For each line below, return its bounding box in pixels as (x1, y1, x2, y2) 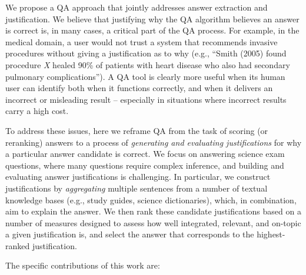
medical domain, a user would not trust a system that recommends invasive (5, 35, 278, 48)
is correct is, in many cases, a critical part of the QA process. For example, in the (5, 24, 300, 36)
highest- (257, 228, 285, 240)
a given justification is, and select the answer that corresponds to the (5, 228, 254, 240)
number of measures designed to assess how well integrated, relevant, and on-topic (5, 216, 301, 229)
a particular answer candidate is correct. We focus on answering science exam (5, 147, 285, 160)
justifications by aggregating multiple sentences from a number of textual (5, 182, 268, 194)
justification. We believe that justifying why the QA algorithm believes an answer (5, 12, 300, 25)
